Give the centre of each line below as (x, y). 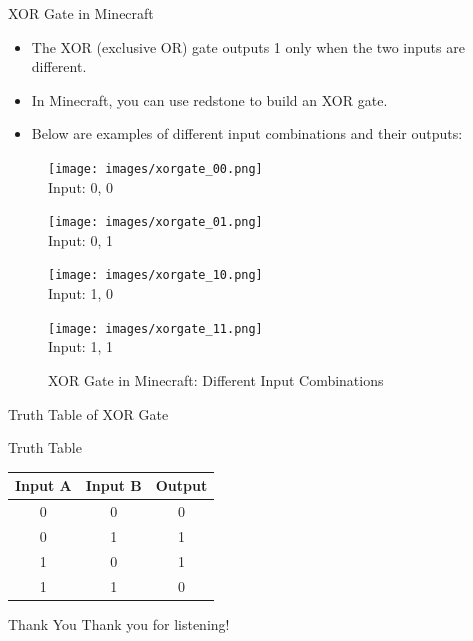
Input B (113, 485)
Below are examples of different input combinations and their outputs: (247, 133)
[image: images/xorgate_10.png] (155, 275)
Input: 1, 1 (80, 346)
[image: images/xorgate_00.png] (155, 168)
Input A (43, 485)
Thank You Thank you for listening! (119, 623)
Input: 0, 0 (80, 186)
